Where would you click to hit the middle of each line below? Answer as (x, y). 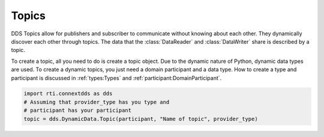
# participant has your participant (78, 110)
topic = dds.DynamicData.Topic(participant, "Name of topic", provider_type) (141, 119)
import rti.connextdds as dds (68, 94)
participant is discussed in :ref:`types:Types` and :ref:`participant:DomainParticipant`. (116, 78)
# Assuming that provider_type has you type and (97, 102)
